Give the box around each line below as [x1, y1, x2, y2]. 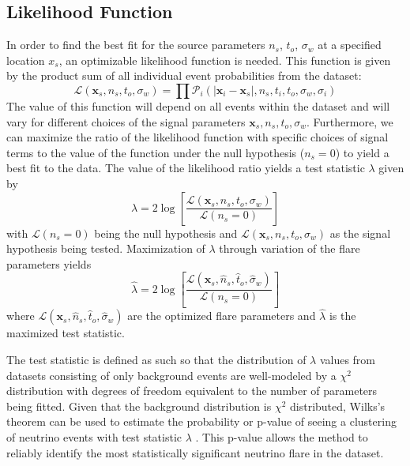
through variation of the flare [219, 240, 360, 257]
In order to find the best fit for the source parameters [6, 36, 265, 53]
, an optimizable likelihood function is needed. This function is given [58, 51, 391, 68]
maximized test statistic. [6, 325, 125, 341]
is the [329, 307, 356, 324]
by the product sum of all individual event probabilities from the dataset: [6, 67, 362, 84]
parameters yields [6, 255, 92, 272]
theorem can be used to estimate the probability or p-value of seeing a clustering [6, 413, 397, 430]
